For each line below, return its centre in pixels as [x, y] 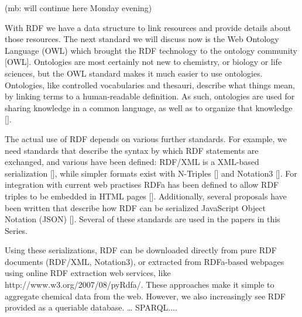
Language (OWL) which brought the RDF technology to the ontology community [151, 50]
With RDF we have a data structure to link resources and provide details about [148, 27]
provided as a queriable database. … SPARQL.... [91, 307]
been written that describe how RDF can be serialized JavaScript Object [135, 207]
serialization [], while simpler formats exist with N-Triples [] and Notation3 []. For [151, 173]
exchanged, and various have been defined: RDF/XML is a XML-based [132, 162]
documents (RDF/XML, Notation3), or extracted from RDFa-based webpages [145, 261]
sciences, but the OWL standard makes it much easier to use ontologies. [134, 73]
